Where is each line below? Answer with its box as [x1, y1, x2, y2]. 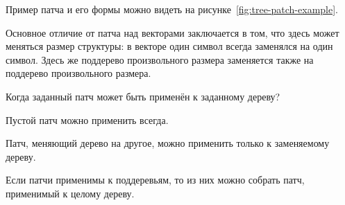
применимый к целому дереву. [6, 186, 135, 200]
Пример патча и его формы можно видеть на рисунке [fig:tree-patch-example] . [6, 2, 338, 16]
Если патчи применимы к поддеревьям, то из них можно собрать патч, [6, 172, 305, 187]
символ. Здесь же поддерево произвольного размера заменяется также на [6, 52, 314, 66]
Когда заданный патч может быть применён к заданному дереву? [6, 89, 280, 103]
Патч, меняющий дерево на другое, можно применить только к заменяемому [6, 136, 330, 150]
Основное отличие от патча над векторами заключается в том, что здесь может [6, 25, 339, 39]
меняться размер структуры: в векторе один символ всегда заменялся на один [6, 39, 333, 53]
